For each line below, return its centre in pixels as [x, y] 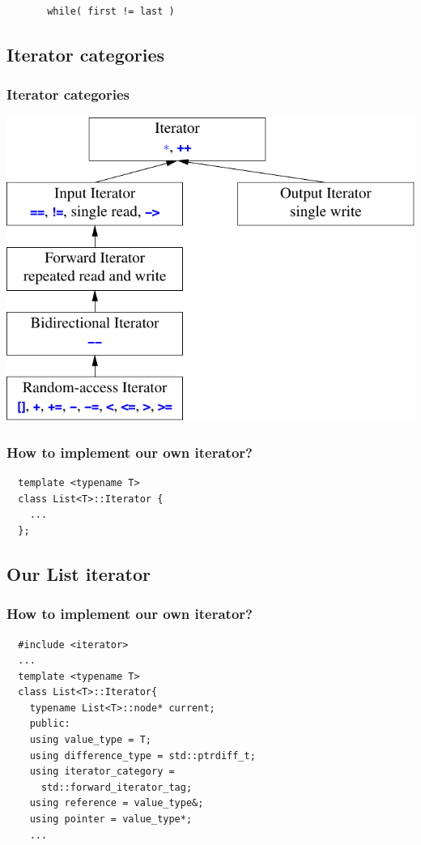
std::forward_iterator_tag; [117, 787]
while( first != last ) [111, 11]
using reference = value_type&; [117, 803]
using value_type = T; [90, 740]
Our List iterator [79, 573]
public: [50, 724]
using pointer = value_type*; [111, 819]
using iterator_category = [102, 772]
